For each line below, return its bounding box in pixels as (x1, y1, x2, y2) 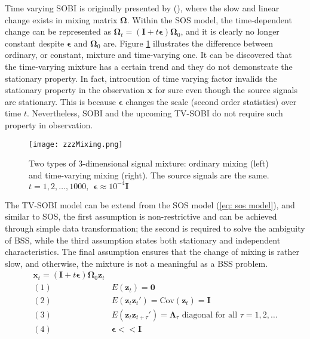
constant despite (5, 36, 65, 49)
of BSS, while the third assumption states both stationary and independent (5, 233, 281, 246)
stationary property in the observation (5, 84, 145, 96)
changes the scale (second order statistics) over (125, 95, 297, 107)
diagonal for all (182, 310, 238, 319)
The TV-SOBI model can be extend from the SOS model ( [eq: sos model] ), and (5, 198, 295, 211)
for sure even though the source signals (155, 84, 297, 96)
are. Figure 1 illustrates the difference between (103, 36, 273, 49)
